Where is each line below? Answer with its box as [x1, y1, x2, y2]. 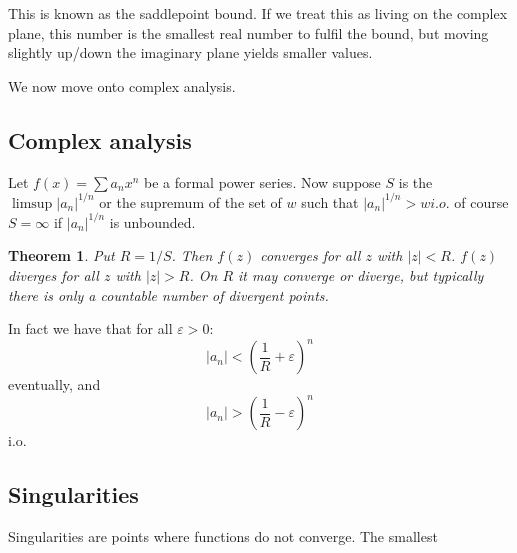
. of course [445, 191, 509, 212]
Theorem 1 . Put [8, 245, 115, 266]
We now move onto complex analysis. [8, 75, 236, 96]
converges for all [260, 245, 361, 266]
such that [301, 191, 359, 212]
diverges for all [8, 264, 99, 285]
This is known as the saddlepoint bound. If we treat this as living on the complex [8, 3, 508, 23]
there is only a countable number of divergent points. [8, 284, 329, 305]
